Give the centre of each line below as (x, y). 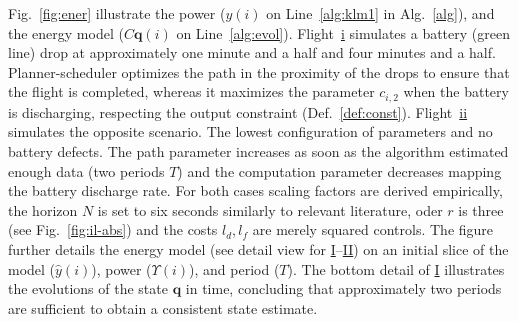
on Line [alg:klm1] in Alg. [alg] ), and (380, 13)
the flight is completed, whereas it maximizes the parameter (191, 91)
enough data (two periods (86, 170)
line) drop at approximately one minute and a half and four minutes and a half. (252, 52)
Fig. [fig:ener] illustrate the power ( (117, 13)
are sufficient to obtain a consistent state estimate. (163, 307)
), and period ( (234, 268)
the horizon (43, 209)
